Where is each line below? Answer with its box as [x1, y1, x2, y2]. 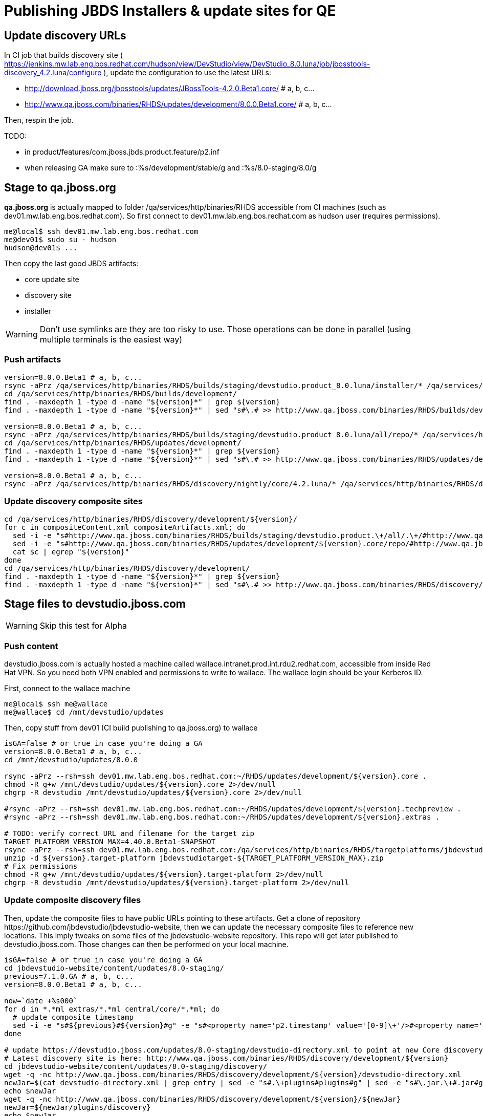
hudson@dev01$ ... [4, 244, 78, 252]
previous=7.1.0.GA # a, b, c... [4, 972, 134, 980]
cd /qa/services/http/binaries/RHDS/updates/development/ [4, 438, 241, 447]
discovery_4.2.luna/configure [4, 68, 102, 77]
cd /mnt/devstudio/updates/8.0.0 [4, 756, 138, 764]
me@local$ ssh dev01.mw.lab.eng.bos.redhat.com [4, 227, 199, 236]
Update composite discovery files [4, 895, 141, 906]
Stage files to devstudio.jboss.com [4, 597, 186, 610]
